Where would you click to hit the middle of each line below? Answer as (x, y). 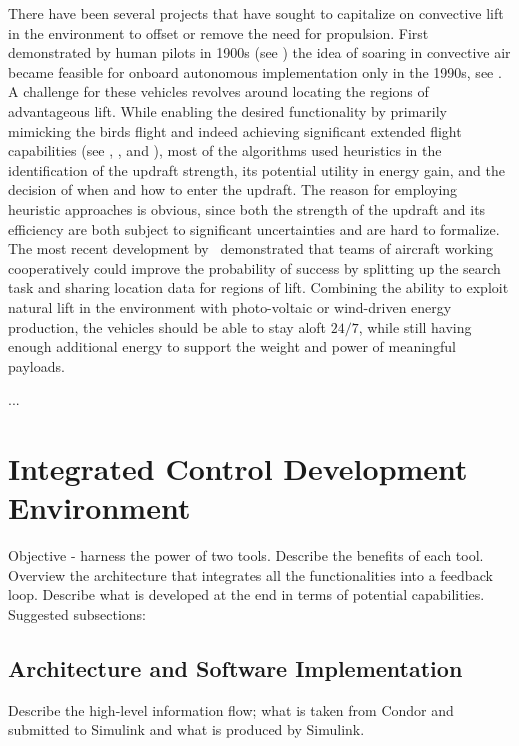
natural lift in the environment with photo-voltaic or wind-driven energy (230, 306)
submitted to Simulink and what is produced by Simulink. (186, 729)
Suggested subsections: (77, 613)
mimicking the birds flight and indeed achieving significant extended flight (235, 130)
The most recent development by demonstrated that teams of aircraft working (250, 248)
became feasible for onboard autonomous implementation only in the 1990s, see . (255, 71)
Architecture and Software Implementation (235, 667)
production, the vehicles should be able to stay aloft (167, 326)
